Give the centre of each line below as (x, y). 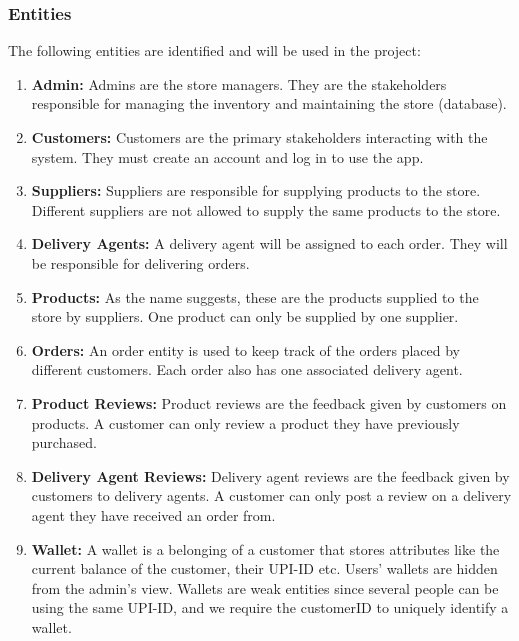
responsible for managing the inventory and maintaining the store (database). (269, 103)
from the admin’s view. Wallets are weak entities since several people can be (265, 587)
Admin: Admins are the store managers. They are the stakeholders (239, 83)
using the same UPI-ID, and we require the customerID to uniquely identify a (270, 607)
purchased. (64, 442)
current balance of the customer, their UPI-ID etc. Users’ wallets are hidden (264, 568)
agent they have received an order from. (153, 514)
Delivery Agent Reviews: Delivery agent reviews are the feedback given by (270, 475)
